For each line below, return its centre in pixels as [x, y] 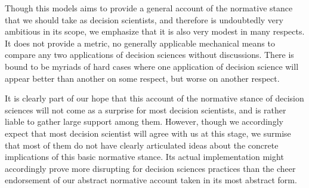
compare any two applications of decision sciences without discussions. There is [149, 55]
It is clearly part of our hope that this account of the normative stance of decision [154, 98]
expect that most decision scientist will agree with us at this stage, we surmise [148, 133]
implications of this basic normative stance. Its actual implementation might [144, 157]
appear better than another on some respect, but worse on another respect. [142, 78]
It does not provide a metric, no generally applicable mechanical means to [140, 43]
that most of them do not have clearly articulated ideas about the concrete [142, 145]
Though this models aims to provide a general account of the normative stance [149, 8]
